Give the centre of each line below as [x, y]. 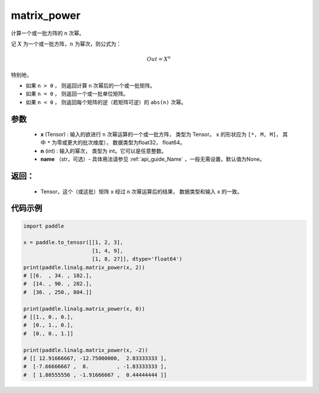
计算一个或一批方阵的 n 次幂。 [48, 33]
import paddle [44, 226]
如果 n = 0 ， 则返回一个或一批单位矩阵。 [77, 94]
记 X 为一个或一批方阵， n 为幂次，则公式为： [66, 44]
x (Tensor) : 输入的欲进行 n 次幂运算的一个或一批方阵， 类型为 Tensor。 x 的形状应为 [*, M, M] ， [161, 134]
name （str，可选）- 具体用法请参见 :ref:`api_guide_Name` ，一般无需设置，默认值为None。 [153, 159]
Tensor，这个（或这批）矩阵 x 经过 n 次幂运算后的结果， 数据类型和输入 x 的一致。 [141, 191]
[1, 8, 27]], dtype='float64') [137, 259]
